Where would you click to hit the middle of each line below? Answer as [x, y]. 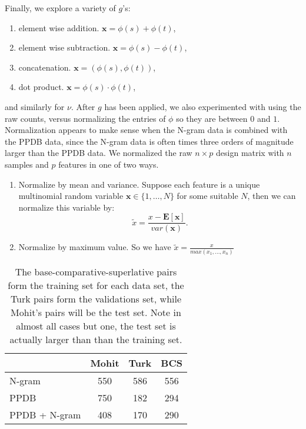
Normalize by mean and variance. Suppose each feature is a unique [139, 184]
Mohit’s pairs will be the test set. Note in [96, 312]
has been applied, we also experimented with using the [203, 106]
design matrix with [250, 153]
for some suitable [207, 196]
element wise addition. [59, 27]
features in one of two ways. [109, 164]
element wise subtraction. [64, 47]
